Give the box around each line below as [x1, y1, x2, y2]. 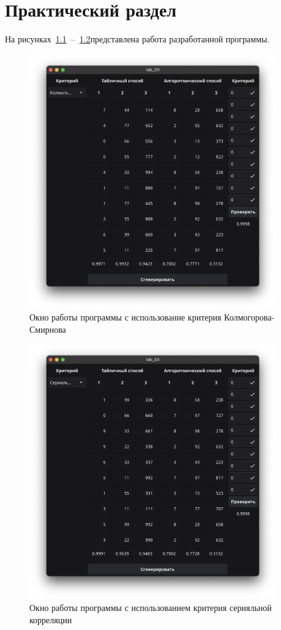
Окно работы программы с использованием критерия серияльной [29, 601, 272, 613]
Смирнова [29, 322, 66, 335]
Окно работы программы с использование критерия [29, 311, 222, 324]
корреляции [29, 613, 72, 626]
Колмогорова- [224, 311, 275, 324]
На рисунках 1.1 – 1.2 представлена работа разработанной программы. [5, 33, 270, 45]
